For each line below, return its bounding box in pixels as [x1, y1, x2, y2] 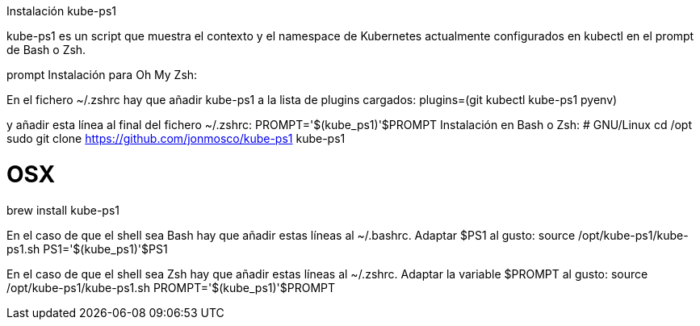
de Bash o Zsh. [6, 43, 86, 56]
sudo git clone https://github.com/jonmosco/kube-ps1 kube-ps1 [6, 132, 346, 145]
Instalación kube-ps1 [6, 4, 116, 18]
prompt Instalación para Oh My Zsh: [6, 68, 198, 81]
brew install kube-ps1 [6, 203, 119, 217]
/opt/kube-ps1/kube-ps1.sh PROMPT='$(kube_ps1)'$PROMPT [6, 280, 336, 295]
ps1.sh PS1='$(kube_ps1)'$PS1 [6, 241, 168, 256]
